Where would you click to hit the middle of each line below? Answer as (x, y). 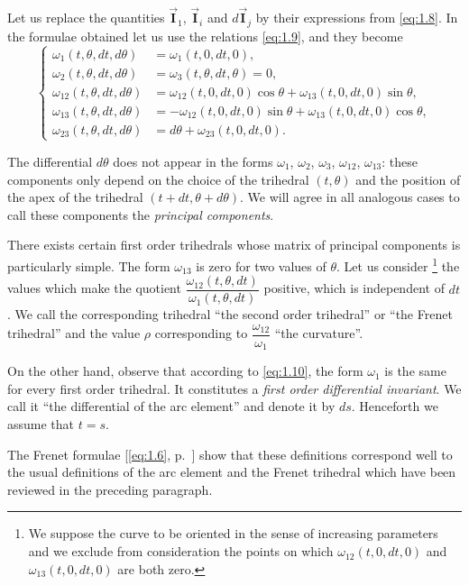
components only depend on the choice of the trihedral (158, 179)
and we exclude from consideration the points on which (181, 551)
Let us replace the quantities (86, 18)
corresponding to (201, 333)
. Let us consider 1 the (398, 264)
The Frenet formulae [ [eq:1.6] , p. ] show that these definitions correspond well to (230, 454)
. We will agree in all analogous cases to (350, 197)
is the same (415, 371)
